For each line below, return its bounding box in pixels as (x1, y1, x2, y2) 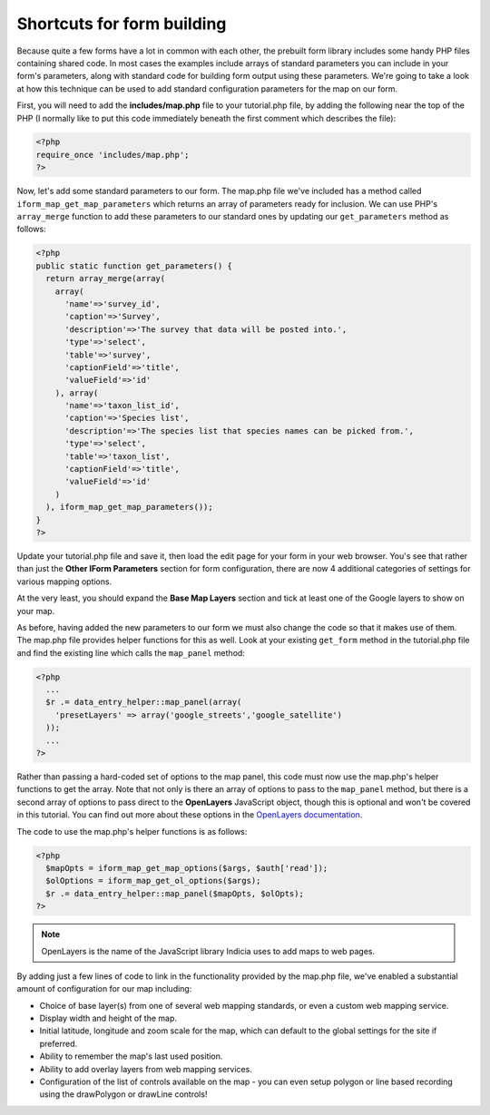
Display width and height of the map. (39, 1012, 177, 1024)
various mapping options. (16, 576, 113, 587)
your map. (16, 605, 55, 616)
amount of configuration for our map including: (16, 983, 192, 994)
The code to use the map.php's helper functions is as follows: (16, 826, 248, 836)
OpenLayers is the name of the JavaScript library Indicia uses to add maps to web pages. (41, 945, 376, 956)
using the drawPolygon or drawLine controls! (39, 1089, 208, 1100)
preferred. (39, 1038, 78, 1049)
